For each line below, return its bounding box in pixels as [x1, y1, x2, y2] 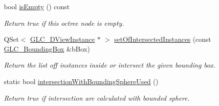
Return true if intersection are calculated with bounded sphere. [4, 92, 190, 103]
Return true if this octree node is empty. [4, 18, 124, 28]
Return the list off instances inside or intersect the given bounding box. [4, 60, 216, 70]
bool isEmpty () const [4, 1, 70, 11]
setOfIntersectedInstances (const [114, 34, 211, 44]
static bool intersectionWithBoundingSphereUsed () [4, 76, 158, 86]
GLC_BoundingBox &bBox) [4, 43, 90, 53]
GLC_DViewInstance [30, 34, 95, 44]
